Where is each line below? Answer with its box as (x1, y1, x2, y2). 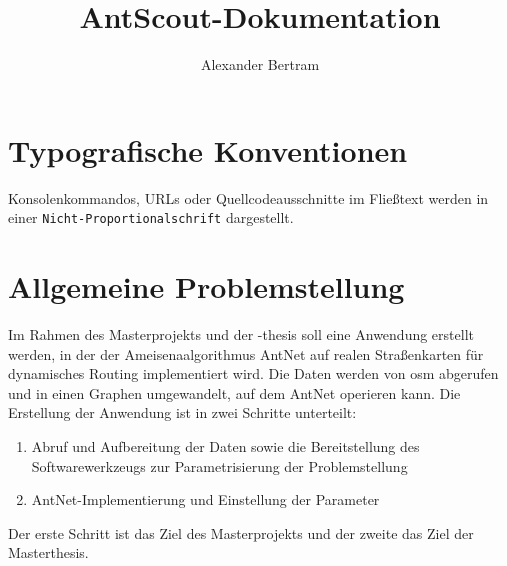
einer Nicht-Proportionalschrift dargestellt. (8, 207, 294, 228)
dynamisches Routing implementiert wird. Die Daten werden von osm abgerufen (8, 363, 499, 384)
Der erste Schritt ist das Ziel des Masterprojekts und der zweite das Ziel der (8, 522, 474, 543)
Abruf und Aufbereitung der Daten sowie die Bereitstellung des (31, 436, 420, 456)
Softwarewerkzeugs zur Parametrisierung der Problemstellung (31, 455, 408, 476)
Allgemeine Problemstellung (8, 266, 405, 307)
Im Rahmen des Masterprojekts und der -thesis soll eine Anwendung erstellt (8, 324, 474, 345)
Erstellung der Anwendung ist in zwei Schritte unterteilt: (8, 402, 357, 423)
